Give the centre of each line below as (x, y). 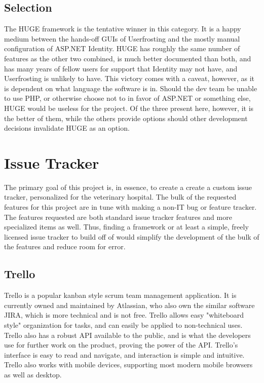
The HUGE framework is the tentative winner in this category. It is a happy (123, 29)
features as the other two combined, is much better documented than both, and (128, 58)
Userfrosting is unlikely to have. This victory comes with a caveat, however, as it (129, 78)
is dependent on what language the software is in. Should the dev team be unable (131, 88)
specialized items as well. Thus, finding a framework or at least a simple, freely (126, 227)
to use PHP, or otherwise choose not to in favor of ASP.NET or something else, (127, 98)
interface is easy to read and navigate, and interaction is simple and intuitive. (124, 354)
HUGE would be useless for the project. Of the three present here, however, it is (129, 108)
